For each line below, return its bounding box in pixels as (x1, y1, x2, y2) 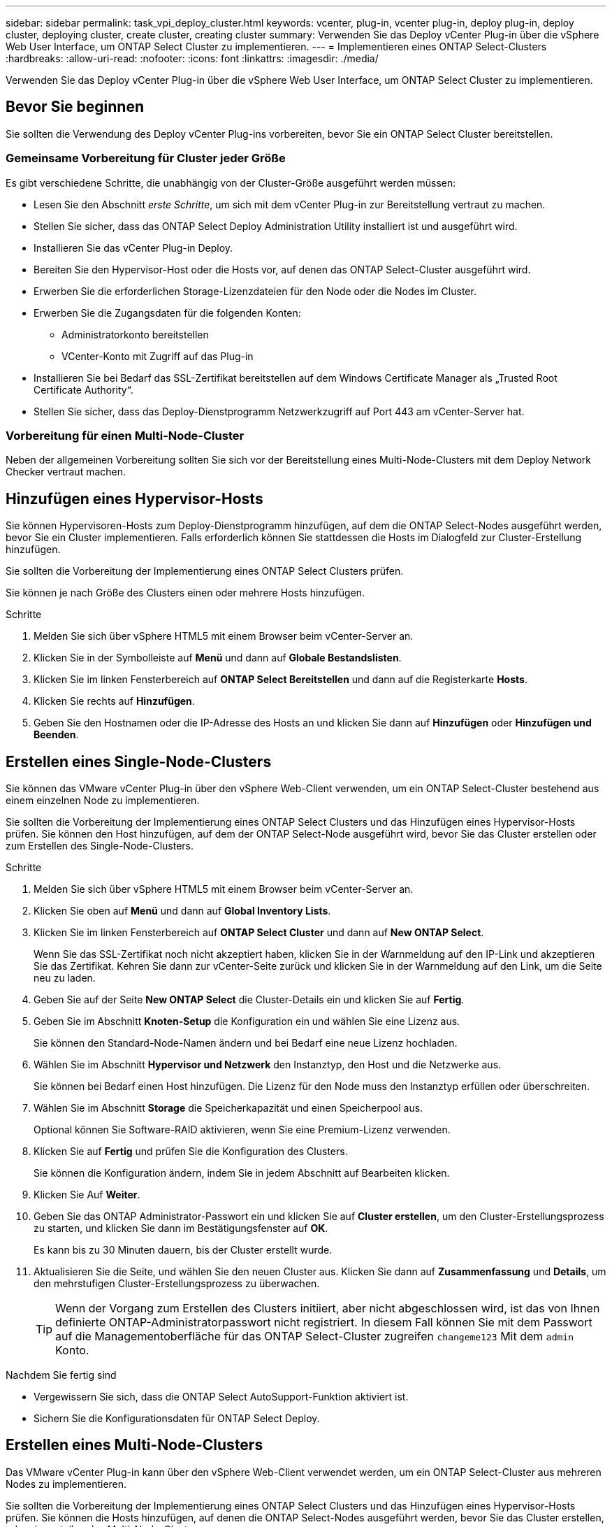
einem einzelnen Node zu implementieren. (6, 794, 200, 807)
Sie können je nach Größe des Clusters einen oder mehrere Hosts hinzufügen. (6, 587, 365, 599)
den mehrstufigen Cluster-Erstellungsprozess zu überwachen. (34, 1277, 320, 1290)
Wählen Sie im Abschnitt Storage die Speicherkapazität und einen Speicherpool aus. (34, 1102, 423, 1114)
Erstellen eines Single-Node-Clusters (6, 752, 272, 770)
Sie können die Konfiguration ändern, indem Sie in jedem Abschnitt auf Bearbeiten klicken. (34, 1167, 450, 1180)
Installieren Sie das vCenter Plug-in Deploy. (34, 241, 233, 254)
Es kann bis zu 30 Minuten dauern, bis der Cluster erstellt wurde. (34, 1244, 333, 1256)
